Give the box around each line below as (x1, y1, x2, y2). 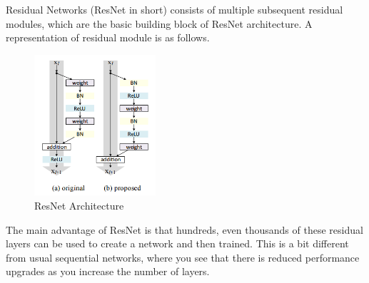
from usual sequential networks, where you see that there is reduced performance (6, 249, 360, 264)
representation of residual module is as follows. (6, 30, 210, 45)
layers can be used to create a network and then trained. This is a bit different (6, 236, 349, 251)
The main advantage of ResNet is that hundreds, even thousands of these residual (6, 222, 363, 237)
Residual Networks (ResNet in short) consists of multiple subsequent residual (6, 2, 343, 16)
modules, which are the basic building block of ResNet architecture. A (6, 16, 313, 31)
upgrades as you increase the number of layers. (6, 264, 210, 279)
